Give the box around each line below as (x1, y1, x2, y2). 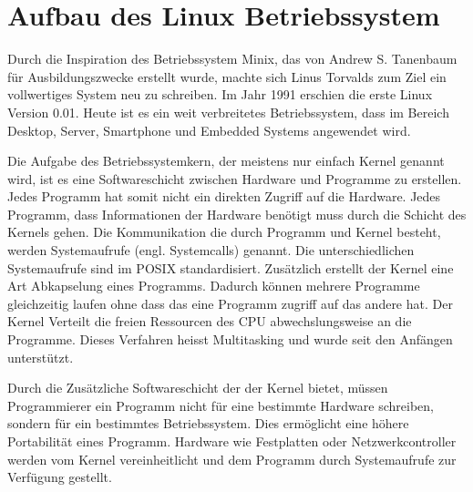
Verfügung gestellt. (7, 467, 112, 487)
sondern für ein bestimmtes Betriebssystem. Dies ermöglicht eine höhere (7, 414, 409, 433)
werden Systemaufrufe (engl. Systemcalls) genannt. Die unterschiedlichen (7, 241, 415, 260)
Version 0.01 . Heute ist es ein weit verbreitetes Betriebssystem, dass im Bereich (7, 102, 449, 121)
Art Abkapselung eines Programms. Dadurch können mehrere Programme (7, 276, 420, 295)
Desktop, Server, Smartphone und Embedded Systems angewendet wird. (7, 120, 411, 139)
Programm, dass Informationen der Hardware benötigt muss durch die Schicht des (7, 204, 467, 223)
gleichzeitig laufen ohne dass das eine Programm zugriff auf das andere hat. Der (7, 293, 453, 313)
